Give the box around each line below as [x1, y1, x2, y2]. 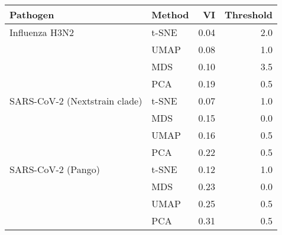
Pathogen [9, 8, 54, 21]
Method [151, 8, 189, 21]
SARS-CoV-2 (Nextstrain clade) [9, 94, 142, 107]
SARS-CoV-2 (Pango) [9, 162, 100, 176]
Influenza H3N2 [9, 25, 74, 39]
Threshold [225, 8, 273, 21]
